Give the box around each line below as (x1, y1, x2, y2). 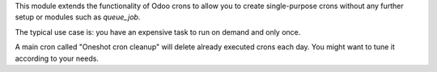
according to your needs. (15, 53, 99, 63)
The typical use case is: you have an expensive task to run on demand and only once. (15, 27, 301, 36)
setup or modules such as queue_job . (15, 12, 141, 22)
